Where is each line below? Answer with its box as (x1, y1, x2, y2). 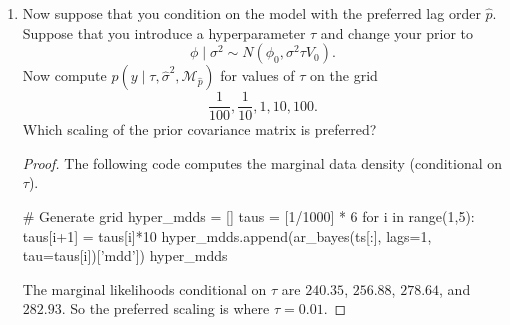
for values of (220, 65, 295, 86)
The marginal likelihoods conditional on (22, 278, 267, 299)
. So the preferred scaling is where (61, 298, 270, 319)
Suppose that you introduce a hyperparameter (22, 22, 306, 43)
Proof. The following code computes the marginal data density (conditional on (22, 152, 503, 173)
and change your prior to (320, 22, 474, 43)
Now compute (22, 65, 107, 86)
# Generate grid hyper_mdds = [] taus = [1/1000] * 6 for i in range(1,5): (22, 206, 475, 227)
